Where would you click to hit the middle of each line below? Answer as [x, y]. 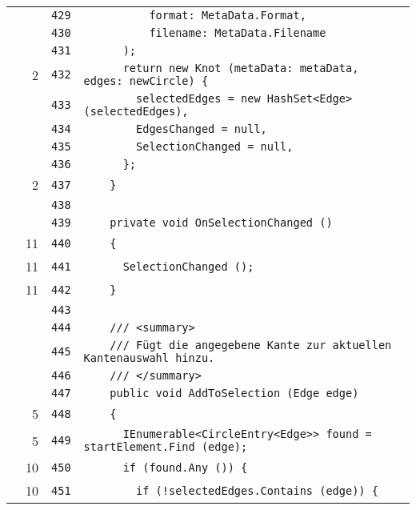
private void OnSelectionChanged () [221, 223]
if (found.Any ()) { [185, 467]
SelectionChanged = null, [215, 147]
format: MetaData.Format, [228, 15]
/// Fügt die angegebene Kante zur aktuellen [251, 345]
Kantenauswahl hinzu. [149, 358]
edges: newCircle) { [146, 81]
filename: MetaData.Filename [238, 33]
